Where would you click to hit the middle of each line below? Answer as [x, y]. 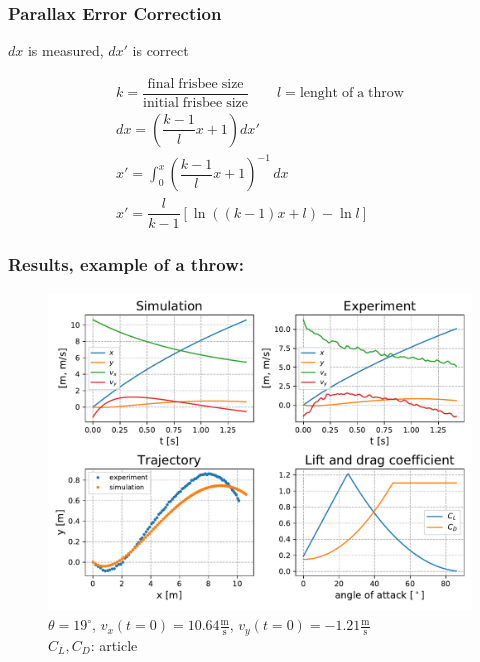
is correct [160, 50]
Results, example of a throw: [126, 264]
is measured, [65, 50]
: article [114, 644]
